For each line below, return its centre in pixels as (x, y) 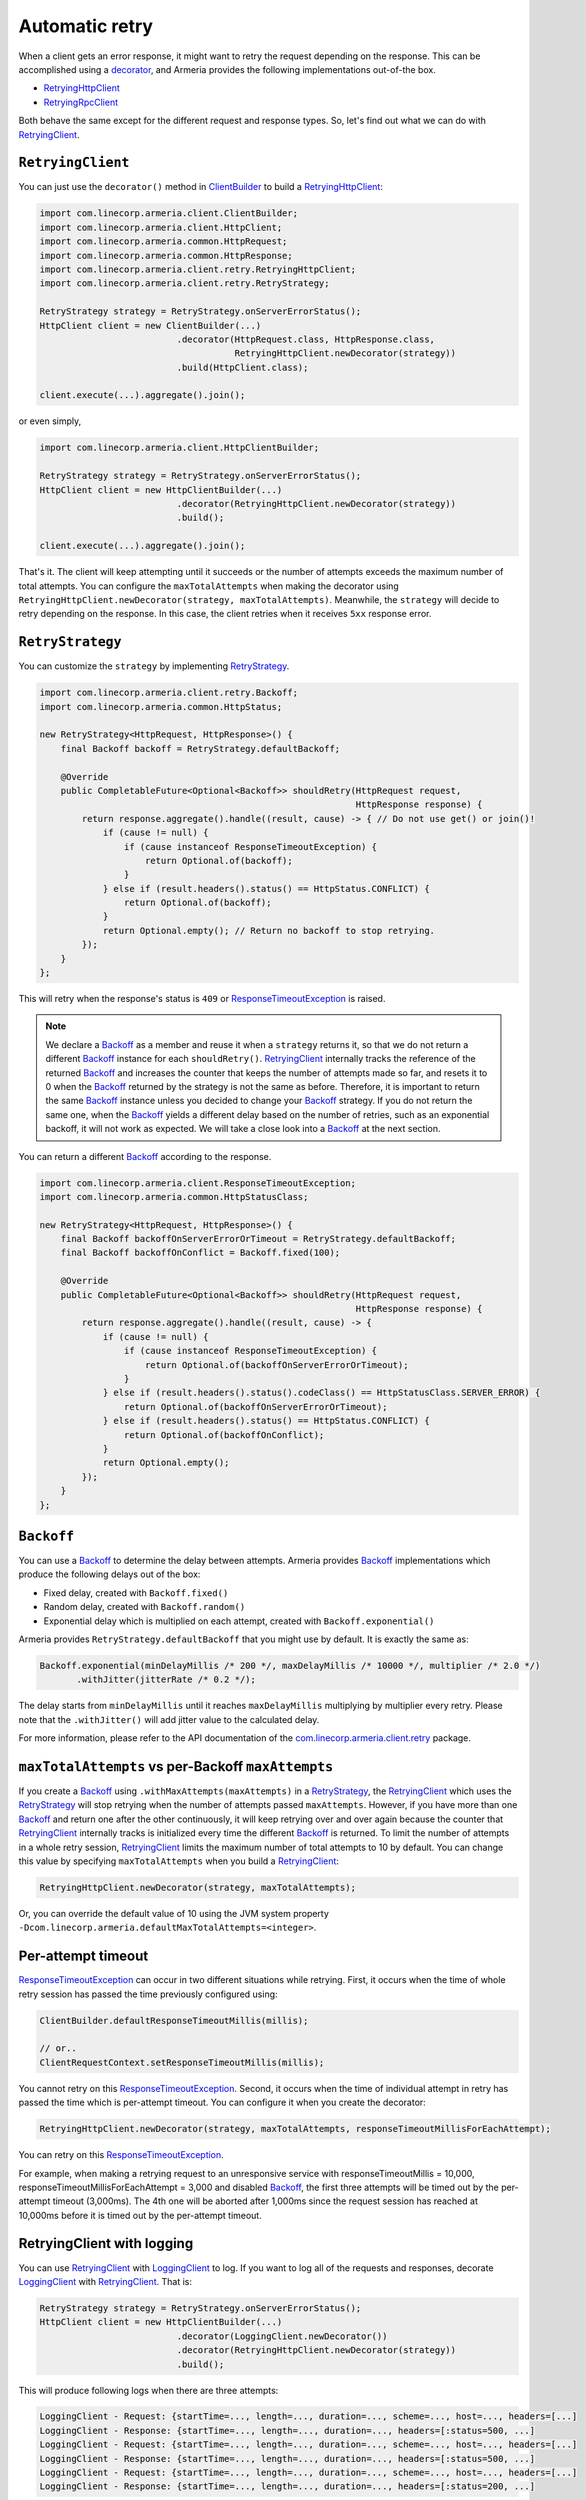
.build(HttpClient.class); (242, 367)
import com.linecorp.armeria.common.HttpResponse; (166, 255)
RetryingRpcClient (81, 102)
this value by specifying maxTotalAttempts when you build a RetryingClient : (179, 1861)
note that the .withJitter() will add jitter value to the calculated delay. (169, 1719)
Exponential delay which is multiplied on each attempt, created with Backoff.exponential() (239, 1621)
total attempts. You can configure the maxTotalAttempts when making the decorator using (208, 586)
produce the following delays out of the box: (109, 1574)
